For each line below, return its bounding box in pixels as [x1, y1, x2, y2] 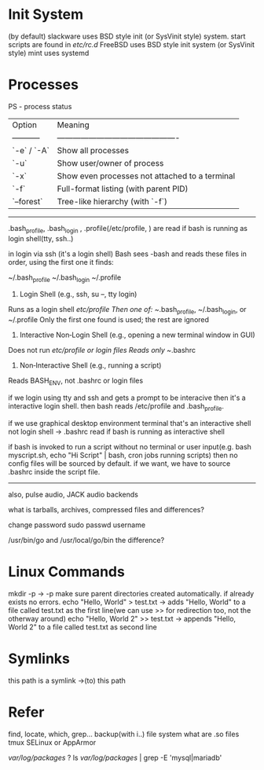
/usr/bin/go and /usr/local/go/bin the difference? [8, 535, 165, 544]
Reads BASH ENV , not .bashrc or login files [8, 376, 144, 387]
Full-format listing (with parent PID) [57, 183, 189, 194]
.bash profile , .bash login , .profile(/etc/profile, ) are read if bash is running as [8, 223, 247, 235]
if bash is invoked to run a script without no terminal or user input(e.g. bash [8, 442, 251, 451]
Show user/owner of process [57, 157, 164, 168]
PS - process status [8, 101, 72, 111]
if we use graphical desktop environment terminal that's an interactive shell [8, 418, 251, 427]
